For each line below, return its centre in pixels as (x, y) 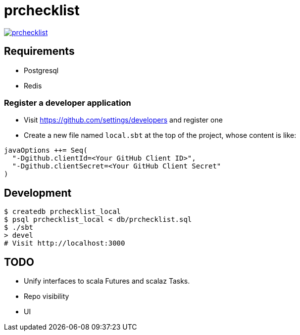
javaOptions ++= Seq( (46, 150)
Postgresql (41, 70)
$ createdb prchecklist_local (63, 212)
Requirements (39, 51)
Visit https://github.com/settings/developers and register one (123, 120)
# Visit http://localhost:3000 (65, 243)
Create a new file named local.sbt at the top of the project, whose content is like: (160, 135)
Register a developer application (68, 103)
